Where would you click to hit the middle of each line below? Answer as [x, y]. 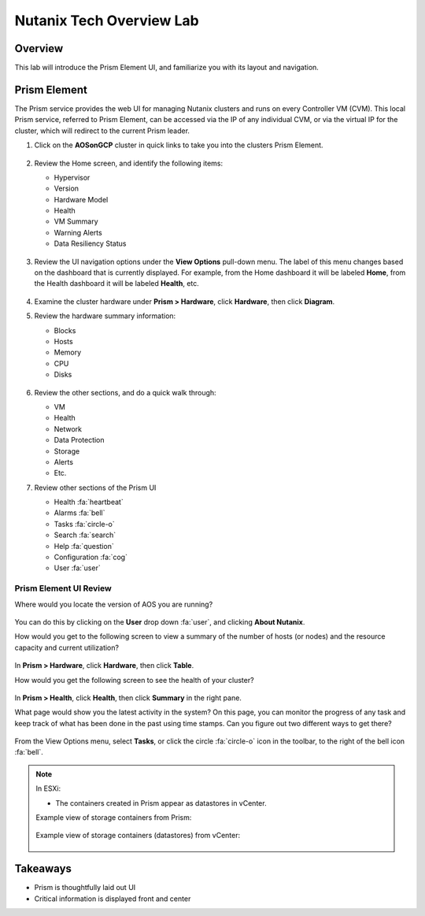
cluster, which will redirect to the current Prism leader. [102, 131]
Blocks [65, 330]
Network [68, 428]
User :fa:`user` [78, 568]
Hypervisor [72, 177]
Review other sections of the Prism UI [95, 488]
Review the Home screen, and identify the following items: [129, 163]
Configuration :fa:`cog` [91, 557]
